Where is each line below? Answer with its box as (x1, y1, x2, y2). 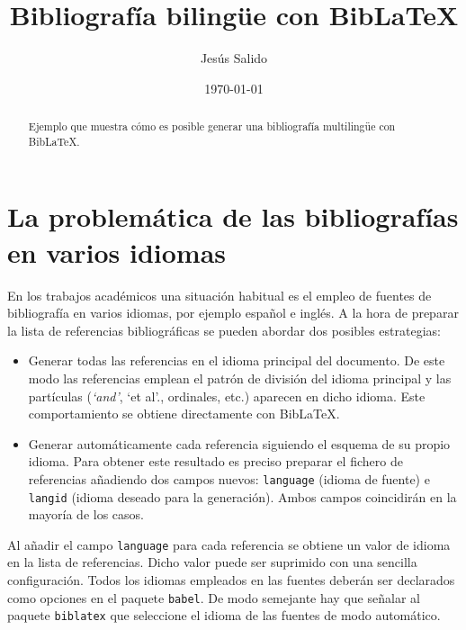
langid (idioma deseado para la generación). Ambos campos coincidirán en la (28, 487, 457, 506)
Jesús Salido (200, 49, 268, 67)
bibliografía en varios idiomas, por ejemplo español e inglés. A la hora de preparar (7, 303, 459, 322)
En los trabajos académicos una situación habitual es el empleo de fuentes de (7, 285, 432, 304)
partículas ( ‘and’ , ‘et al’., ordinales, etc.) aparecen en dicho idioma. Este (28, 386, 426, 405)
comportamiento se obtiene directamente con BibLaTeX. (28, 404, 340, 423)
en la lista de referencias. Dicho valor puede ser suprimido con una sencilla (7, 553, 417, 571)
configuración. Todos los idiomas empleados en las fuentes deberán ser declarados (7, 571, 455, 589)
